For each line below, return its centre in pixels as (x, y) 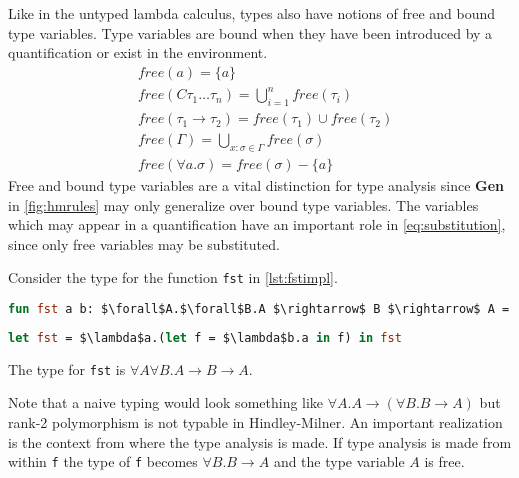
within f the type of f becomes (103, 461)
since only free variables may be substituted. (144, 243)
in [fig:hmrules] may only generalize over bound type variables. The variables (243, 204)
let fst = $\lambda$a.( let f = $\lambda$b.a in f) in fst (205, 337)
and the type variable (339, 461)
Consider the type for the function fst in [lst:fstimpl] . (173, 277)
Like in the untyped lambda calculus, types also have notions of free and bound (252, 13)
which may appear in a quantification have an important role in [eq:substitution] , (257, 224)
